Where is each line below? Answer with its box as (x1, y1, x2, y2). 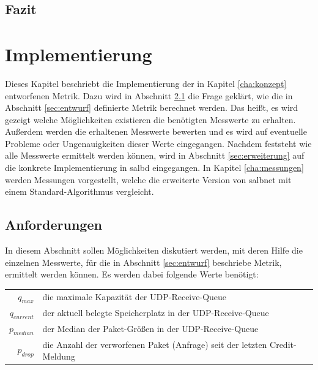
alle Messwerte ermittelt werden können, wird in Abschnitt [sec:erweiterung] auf (5, 149, 305, 162)
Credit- (270, 338, 297, 350)
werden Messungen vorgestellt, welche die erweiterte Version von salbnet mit (5, 173, 292, 186)
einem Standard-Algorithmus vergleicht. (5, 185, 154, 198)
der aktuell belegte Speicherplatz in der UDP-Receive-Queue (42, 306, 269, 319)
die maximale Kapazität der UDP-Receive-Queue (42, 290, 227, 303)
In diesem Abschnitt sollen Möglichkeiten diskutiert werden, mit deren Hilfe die (5, 244, 303, 257)
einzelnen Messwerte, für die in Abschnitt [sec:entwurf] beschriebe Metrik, (5, 255, 282, 268)
